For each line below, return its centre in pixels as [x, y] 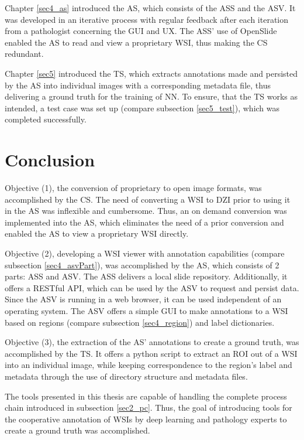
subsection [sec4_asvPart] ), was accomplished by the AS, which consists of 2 [142, 265]
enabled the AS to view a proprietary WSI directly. [97, 233]
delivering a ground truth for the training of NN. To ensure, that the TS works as [151, 96]
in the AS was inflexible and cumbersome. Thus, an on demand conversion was [146, 211]
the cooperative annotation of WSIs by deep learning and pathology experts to [146, 419]
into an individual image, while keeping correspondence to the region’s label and [148, 365]
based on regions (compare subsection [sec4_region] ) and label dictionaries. [140, 322]
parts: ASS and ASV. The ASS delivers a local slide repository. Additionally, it [146, 276]
